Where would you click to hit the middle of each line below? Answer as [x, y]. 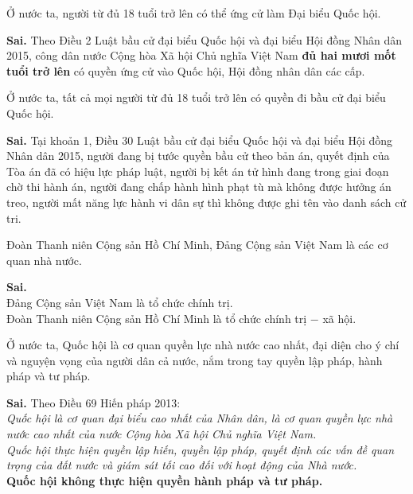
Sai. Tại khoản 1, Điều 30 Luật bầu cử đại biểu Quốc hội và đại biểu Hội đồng [200, 140]
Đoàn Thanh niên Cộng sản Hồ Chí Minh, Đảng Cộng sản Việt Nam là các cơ [197, 245]
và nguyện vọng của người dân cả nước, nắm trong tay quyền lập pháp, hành [195, 360]
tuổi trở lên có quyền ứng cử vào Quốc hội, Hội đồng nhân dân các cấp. [186, 70]
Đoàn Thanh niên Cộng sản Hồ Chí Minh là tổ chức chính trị [157, 318]
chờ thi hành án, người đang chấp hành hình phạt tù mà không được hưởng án [199, 187]
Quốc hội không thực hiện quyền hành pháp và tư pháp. [165, 480]
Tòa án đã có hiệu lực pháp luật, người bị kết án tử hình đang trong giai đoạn [198, 171]
